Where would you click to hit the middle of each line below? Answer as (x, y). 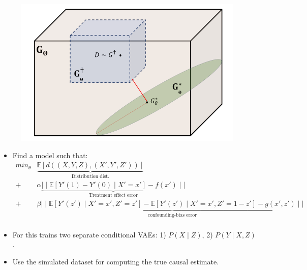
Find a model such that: (50, 155)
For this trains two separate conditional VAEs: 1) (89, 234)
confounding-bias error (172, 215)
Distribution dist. (90, 177)
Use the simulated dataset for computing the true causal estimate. (116, 261)
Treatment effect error (113, 196)
